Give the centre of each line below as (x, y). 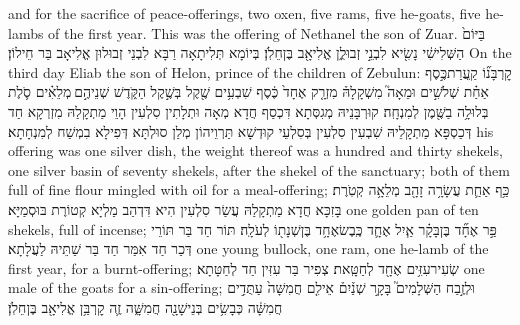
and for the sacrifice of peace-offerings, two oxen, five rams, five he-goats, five (244, 13)
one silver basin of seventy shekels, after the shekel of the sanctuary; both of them (259, 169)
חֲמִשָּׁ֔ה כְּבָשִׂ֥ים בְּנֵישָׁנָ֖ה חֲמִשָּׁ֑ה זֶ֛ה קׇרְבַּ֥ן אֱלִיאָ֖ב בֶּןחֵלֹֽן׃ (145, 306)
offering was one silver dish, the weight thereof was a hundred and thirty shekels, (255, 150)
